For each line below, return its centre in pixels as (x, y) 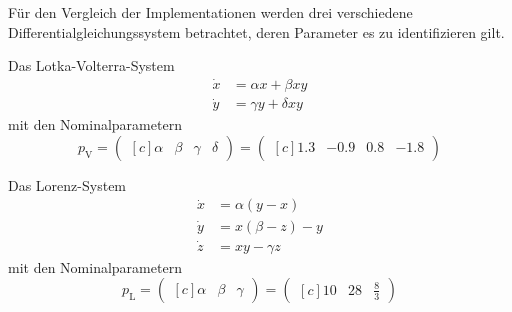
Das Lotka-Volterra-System (91, 65)
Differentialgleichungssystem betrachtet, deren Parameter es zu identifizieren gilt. (256, 31)
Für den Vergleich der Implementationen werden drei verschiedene (210, 12)
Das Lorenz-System (67, 184)
